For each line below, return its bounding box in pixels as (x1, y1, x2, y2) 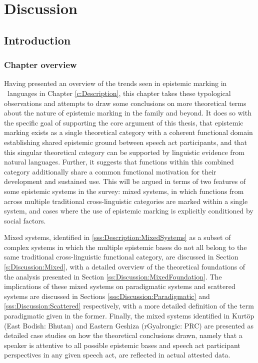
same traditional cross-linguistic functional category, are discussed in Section (4, 251, 238, 262)
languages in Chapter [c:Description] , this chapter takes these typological (7, 87, 231, 98)
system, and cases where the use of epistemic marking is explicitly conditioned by (4, 205, 253, 216)
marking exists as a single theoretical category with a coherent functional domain (4, 127, 253, 137)
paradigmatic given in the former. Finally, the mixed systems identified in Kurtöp (4, 310, 254, 321)
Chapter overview (4, 58, 77, 71)
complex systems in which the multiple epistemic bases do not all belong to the (4, 241, 247, 252)
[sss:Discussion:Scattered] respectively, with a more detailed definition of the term (4, 300, 254, 311)
